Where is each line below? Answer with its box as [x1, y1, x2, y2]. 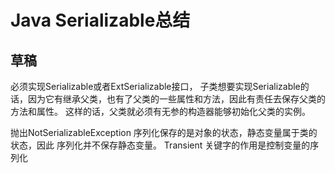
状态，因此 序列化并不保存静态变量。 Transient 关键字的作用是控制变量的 [10, 139, 311, 151]
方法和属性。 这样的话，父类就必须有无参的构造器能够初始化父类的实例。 [10, 106, 311, 117]
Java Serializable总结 [10, 9, 191, 32]
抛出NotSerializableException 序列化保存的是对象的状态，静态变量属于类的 [10, 127, 318, 138]
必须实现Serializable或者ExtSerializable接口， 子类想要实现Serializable [10, 81, 301, 92]
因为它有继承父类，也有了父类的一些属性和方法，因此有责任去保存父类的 [27, 93, 326, 105]
